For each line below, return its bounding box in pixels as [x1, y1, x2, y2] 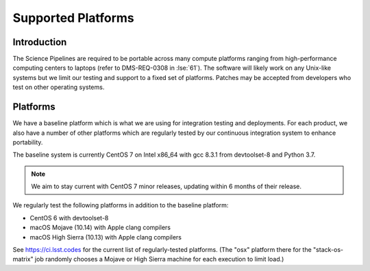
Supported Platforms [12, 10, 135, 25]
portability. [12, 138, 43, 146]
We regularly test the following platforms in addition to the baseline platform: [12, 201, 229, 209]
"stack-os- [312, 246, 344, 254]
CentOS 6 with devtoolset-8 [29, 214, 109, 222]
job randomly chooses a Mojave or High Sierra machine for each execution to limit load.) [34, 255, 284, 263]
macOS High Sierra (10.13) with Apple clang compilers [29, 233, 182, 241]
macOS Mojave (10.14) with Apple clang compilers [29, 223, 171, 232]
